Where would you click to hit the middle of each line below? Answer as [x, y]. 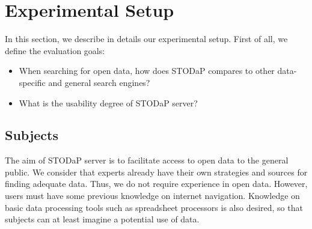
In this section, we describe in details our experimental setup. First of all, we [146, 39]
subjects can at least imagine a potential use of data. [102, 219]
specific [32, 82]
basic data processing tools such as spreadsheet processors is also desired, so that [154, 207]
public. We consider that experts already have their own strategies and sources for [156, 172]
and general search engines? [99, 82]
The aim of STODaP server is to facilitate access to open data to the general [147, 160]
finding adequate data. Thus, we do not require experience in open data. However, [156, 184]
